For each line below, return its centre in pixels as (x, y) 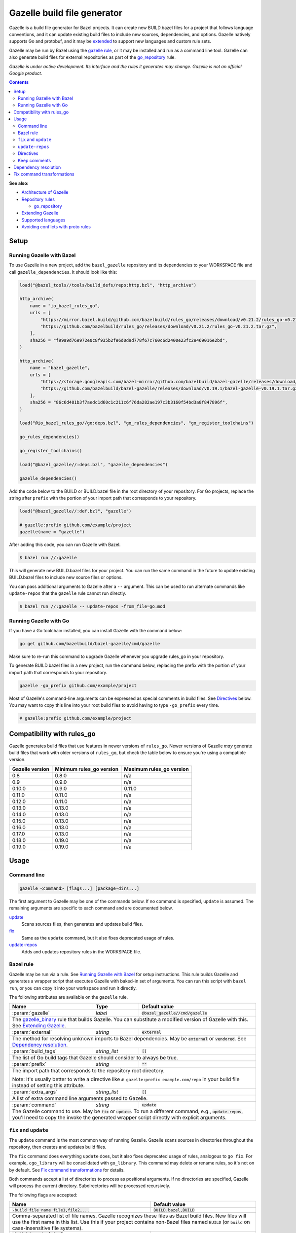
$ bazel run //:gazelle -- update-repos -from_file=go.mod (92, 606)
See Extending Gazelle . (39, 1026)
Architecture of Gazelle (45, 192)
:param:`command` (34, 1105)
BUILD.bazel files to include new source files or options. (66, 578)
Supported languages (43, 220)
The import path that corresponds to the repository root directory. (88, 1071)
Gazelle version (31, 769)
